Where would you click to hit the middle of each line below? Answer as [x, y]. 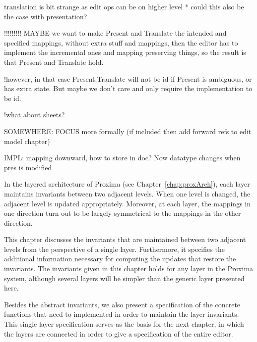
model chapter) [27, 141]
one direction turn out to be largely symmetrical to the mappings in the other [123, 213]
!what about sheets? [34, 115]
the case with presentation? [46, 16]
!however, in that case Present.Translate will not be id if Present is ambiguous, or [128, 78]
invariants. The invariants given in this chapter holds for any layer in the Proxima [129, 269]
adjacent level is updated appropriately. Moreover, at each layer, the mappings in [127, 203]
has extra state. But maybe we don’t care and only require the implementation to [128, 88]
